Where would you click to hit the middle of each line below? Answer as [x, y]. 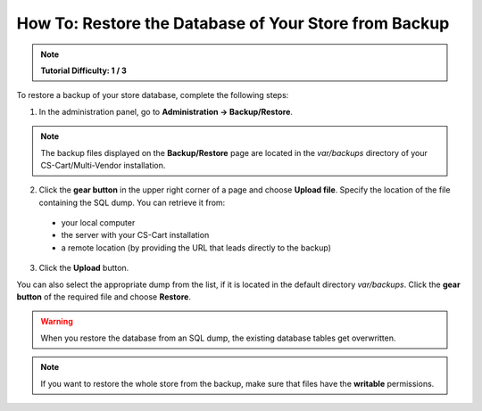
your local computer [98, 223]
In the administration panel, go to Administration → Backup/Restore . [166, 111]
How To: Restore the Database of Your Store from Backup [233, 23]
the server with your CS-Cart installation [135, 235]
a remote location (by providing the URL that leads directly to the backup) [196, 247]
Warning [57, 322]
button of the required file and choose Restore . [104, 297]
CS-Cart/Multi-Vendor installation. [103, 165]
